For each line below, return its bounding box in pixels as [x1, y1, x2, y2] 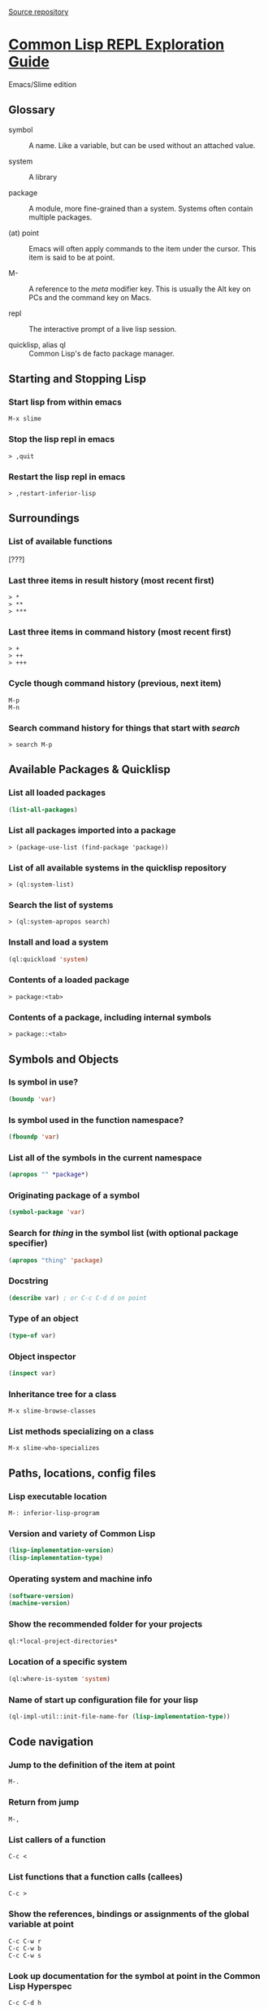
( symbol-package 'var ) [8, 1208, 85, 1216]
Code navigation [8, 1735, 94, 1749]
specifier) [8, 1238, 48, 1249]
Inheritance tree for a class [8, 1388, 117, 1400]
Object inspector [8, 1351, 76, 1362]
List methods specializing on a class [8, 1426, 154, 1437]
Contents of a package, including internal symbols [8, 1011, 212, 1023]
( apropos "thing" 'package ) [8, 1256, 104, 1264]
